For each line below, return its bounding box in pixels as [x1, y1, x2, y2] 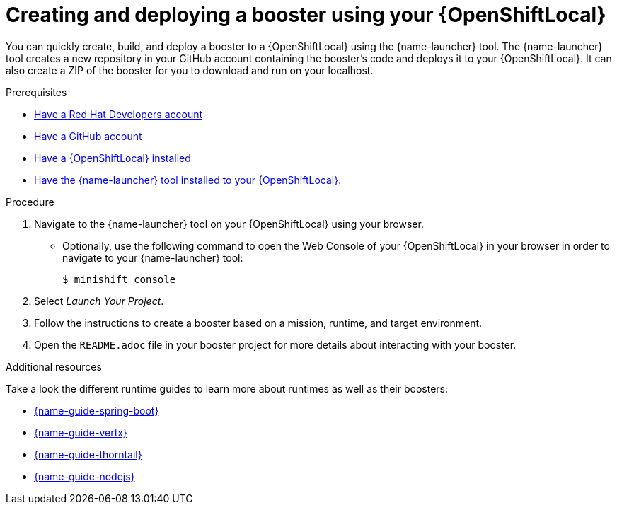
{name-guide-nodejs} [34, 470, 135, 482]
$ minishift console [62, 273, 176, 285]
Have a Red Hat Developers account [34, 108, 203, 120]
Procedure [6, 195, 54, 208]
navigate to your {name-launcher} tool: [62, 251, 243, 264]
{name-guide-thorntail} [34, 448, 142, 460]
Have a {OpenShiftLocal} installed [34, 151, 191, 164]
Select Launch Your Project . [34, 294, 164, 307]
